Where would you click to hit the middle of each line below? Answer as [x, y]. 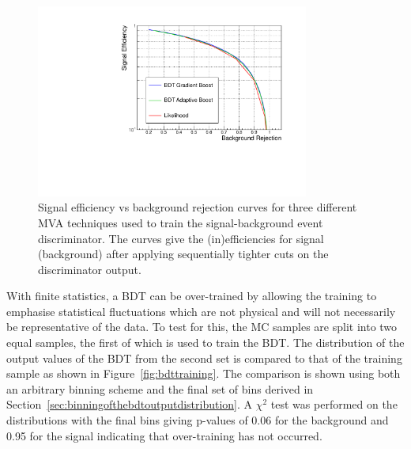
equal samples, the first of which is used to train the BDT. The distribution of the [205, 342]
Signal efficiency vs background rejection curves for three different [198, 207]
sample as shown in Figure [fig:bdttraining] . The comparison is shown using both [204, 373]
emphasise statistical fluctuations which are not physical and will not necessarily [201, 311]
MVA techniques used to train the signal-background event [181, 222]
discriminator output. [90, 269]
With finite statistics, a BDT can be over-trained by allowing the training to [192, 296]
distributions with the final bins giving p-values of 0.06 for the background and [198, 420]
